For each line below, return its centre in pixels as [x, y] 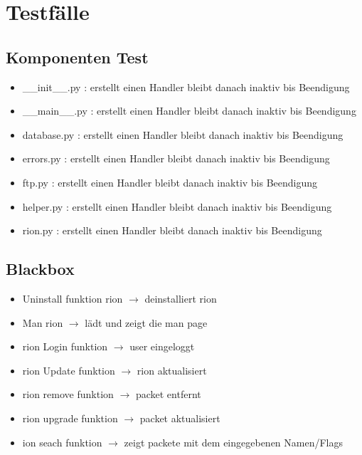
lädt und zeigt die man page [146, 322]
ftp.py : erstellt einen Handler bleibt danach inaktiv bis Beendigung [170, 182]
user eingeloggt [162, 346]
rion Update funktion [69, 370]
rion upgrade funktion [70, 418]
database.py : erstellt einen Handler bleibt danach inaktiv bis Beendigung [183, 134]
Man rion [43, 322]
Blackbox [40, 269]
